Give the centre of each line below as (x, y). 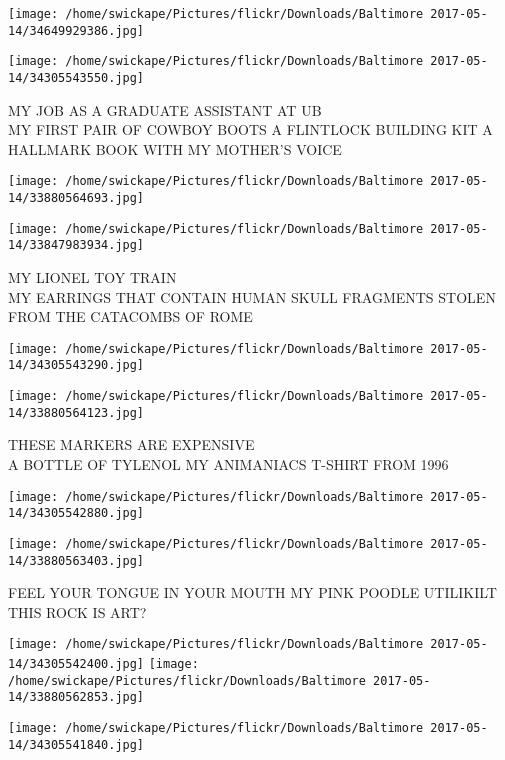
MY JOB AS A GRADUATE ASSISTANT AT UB (165, 109)
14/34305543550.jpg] (76, 77)
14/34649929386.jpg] (76, 30)
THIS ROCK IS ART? (77, 611)
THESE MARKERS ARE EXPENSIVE (131, 444)
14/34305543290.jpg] (76, 365)
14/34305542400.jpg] (76, 664)
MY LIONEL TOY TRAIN (92, 277)
